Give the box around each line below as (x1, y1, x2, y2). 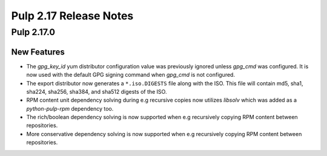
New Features (11, 47, 65, 57)
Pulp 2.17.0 (11, 27, 56, 37)
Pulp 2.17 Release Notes (11, 9, 134, 22)
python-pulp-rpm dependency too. (26, 105, 114, 112)
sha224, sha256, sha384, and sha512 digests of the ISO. (26, 88, 167, 95)
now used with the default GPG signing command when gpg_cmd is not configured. (26, 71, 236, 79)
